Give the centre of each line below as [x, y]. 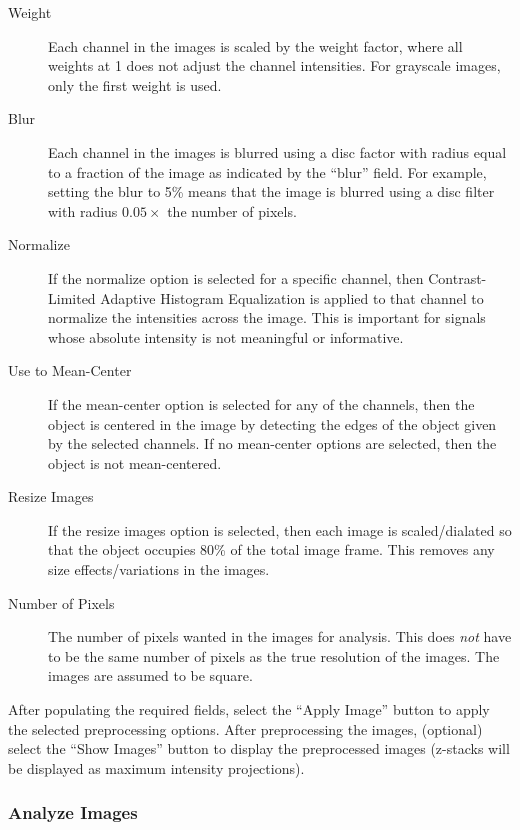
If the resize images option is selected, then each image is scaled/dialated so [280, 529]
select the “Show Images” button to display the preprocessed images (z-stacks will [259, 748]
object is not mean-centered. [135, 462]
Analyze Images [73, 812]
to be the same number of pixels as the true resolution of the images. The [274, 655]
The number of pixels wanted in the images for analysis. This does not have [280, 636]
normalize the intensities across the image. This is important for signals [267, 317]
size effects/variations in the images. [159, 569]
